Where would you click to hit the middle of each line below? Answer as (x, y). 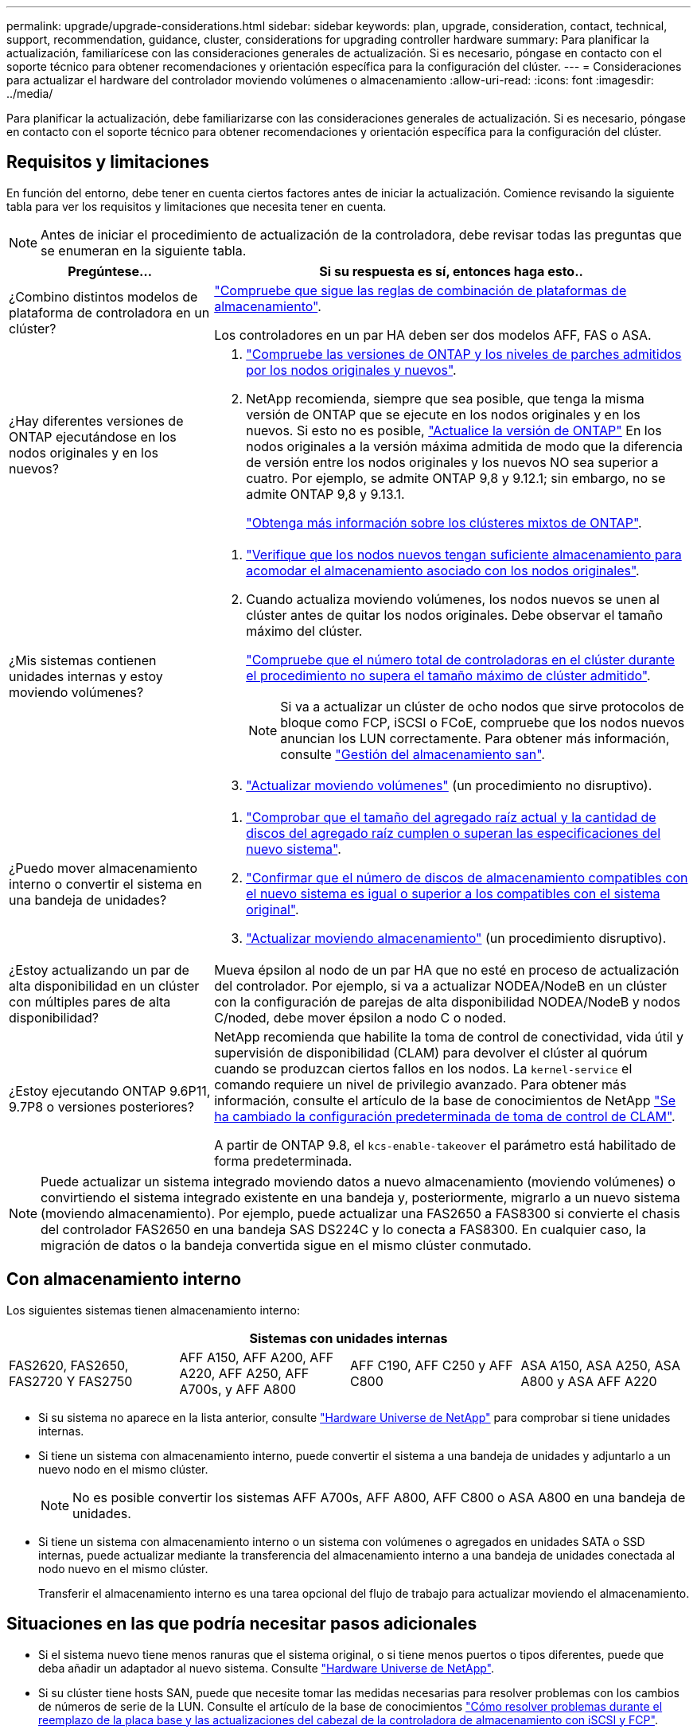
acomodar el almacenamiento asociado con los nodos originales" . (443, 570)
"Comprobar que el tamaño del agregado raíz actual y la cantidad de (451, 817)
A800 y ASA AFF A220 (589, 1381)
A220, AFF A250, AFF (244, 1373)
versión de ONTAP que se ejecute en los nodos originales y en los (443, 414)
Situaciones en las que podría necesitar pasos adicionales (242, 1624)
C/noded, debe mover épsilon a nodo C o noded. (360, 1017)
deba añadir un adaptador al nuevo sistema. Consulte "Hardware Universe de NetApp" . (267, 1668)
